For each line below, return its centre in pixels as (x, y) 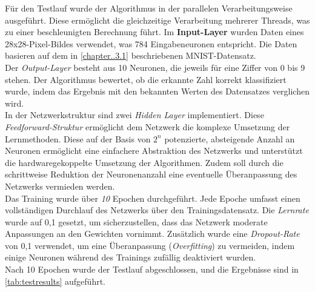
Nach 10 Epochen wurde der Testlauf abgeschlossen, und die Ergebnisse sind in (152, 269)
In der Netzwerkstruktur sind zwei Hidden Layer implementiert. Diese (134, 115)
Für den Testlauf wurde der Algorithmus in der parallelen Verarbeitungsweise (149, 8)
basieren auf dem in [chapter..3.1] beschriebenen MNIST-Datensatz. (131, 55)
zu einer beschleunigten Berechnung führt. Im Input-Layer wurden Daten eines (154, 32)
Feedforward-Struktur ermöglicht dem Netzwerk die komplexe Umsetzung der (148, 126)
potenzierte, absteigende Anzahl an (230, 138)
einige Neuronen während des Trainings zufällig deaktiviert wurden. (131, 257)
